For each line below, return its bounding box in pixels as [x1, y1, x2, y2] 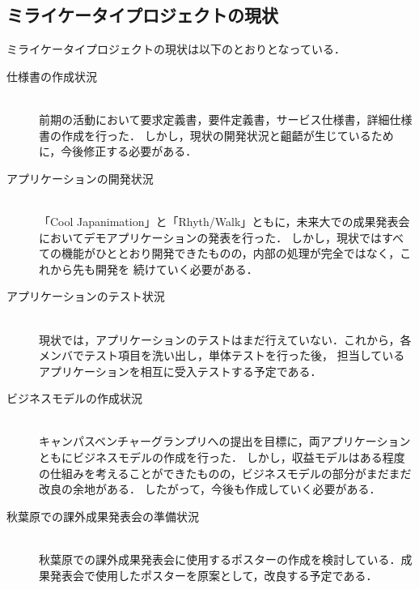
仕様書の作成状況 [6, 67, 97, 84]
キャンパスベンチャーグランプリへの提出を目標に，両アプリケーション [39, 433, 411, 450]
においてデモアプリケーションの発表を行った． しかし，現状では [39, 228, 382, 245]
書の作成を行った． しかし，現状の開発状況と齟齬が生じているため [39, 126, 394, 143]
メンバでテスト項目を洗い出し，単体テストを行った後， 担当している [39, 347, 405, 364]
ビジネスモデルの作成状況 [6, 390, 142, 407]
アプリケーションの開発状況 [6, 169, 154, 186]
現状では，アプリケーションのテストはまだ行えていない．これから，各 [39, 331, 412, 348]
